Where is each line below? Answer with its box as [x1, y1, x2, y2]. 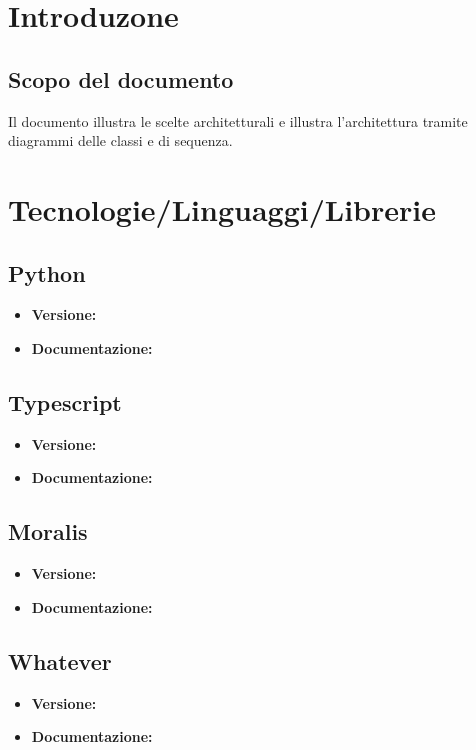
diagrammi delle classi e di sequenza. [8, 130, 233, 151]
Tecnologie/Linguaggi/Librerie [8, 188, 436, 229]
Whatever [8, 645, 112, 676]
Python [8, 257, 86, 288]
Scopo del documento [8, 63, 234, 94]
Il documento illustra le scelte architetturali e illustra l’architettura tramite [8, 110, 468, 131]
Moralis [8, 516, 88, 547]
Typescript [8, 386, 122, 417]
